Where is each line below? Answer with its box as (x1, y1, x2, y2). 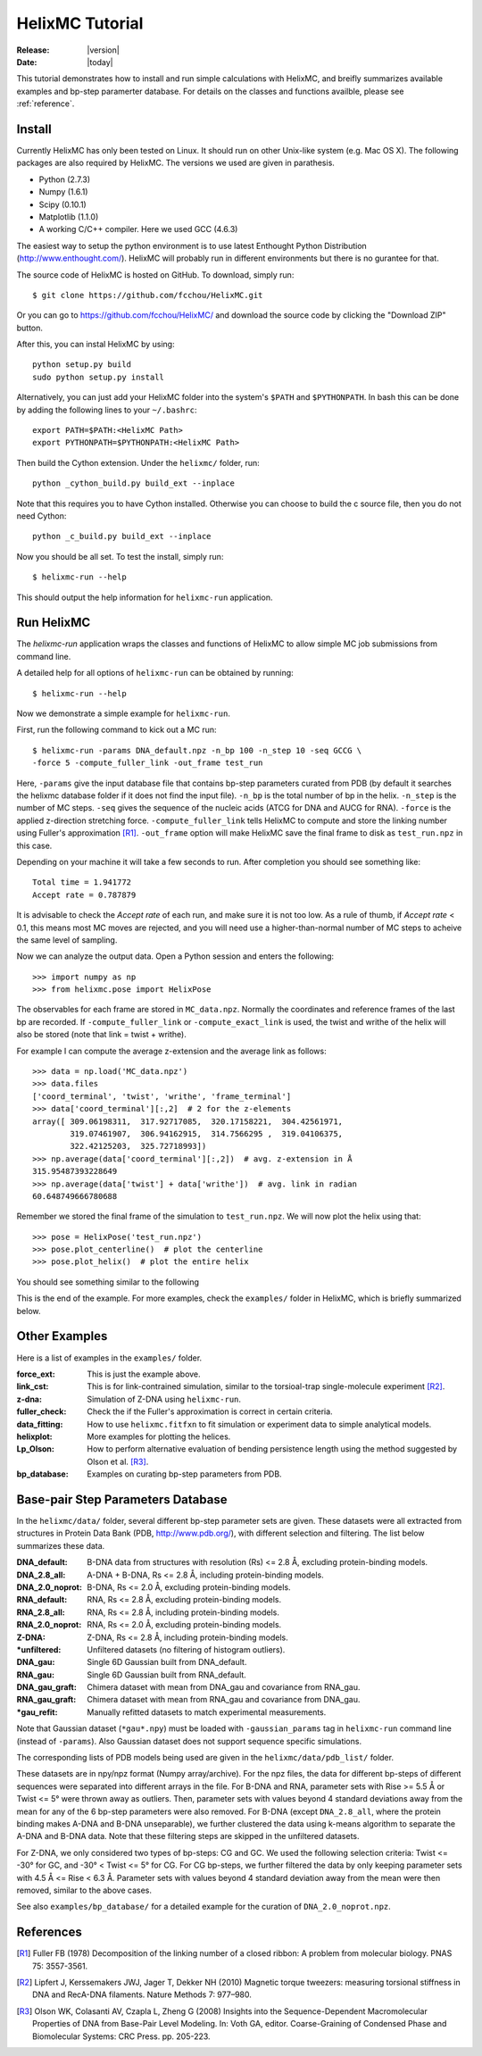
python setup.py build (32, 360, 132, 370)
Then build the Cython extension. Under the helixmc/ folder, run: (16, 457, 261, 468)
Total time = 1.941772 (32, 878, 132, 887)
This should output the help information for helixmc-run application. (16, 592, 273, 603)
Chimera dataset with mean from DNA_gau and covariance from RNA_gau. (87, 1682, 361, 1693)
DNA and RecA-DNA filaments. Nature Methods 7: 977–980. (32, 1989, 252, 2000)
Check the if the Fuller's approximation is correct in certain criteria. (87, 1406, 334, 1417)
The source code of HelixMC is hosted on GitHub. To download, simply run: (16, 269, 295, 280)
